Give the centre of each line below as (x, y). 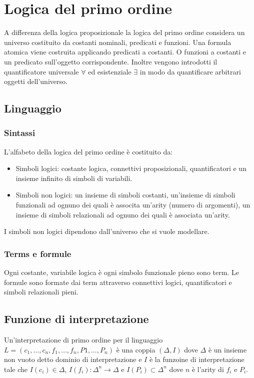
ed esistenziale (110, 71)
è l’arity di (208, 369)
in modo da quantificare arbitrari (190, 71)
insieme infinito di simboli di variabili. (74, 178)
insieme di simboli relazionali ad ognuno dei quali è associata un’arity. (123, 214)
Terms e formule (38, 253)
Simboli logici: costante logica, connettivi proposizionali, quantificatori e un (131, 168)
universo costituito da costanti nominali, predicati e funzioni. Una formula (118, 42)
